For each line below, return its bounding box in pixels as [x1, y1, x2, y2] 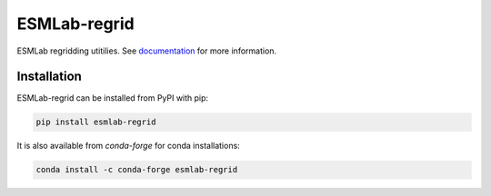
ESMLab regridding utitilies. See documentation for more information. [16, 45, 277, 56]
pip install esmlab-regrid [35, 117, 156, 127]
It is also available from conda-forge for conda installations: [16, 141, 240, 152]
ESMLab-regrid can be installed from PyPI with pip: [16, 93, 209, 103]
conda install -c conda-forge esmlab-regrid [35, 164, 238, 175]
